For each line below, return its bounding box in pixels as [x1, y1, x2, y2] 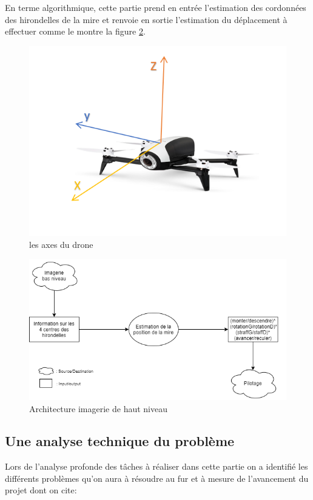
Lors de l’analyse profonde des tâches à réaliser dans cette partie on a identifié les [5, 460, 308, 473]
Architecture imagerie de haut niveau [29, 402, 168, 415]
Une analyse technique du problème [5, 432, 235, 450]
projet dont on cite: [5, 484, 77, 496]
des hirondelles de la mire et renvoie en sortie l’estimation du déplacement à [5, 13, 288, 25]
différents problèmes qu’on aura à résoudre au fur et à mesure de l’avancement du [5, 472, 309, 484]
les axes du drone [29, 238, 93, 250]
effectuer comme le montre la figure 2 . [5, 25, 146, 38]
